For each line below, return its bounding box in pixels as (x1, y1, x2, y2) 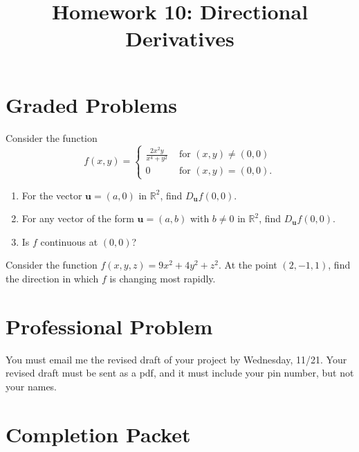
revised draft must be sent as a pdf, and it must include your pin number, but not (6, 365, 354, 380)
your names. (6, 379, 57, 393)
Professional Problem (6, 311, 213, 340)
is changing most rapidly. (109, 271, 216, 286)
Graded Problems (6, 90, 177, 118)
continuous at (40, 234, 98, 248)
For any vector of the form (21, 211, 134, 226)
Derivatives (125, 24, 234, 53)
